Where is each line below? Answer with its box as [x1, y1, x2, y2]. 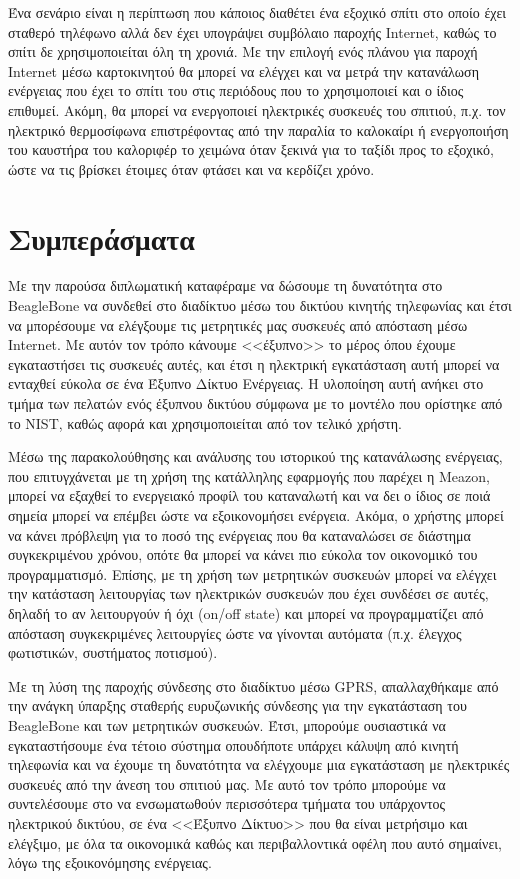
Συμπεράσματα [8, 217, 195, 258]
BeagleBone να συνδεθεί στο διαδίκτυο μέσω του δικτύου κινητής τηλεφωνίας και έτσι [8, 295, 512, 316]
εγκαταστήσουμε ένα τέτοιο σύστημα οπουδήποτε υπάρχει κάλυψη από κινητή [8, 734, 459, 755]
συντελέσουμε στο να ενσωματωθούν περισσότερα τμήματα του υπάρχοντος [8, 793, 446, 814]
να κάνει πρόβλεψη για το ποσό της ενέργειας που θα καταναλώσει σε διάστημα [8, 524, 471, 545]
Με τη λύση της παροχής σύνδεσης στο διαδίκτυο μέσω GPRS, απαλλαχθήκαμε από [8, 675, 499, 696]
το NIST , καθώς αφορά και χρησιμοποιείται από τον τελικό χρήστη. [8, 412, 402, 433]
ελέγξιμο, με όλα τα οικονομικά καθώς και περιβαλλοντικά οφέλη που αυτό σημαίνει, [8, 832, 502, 853]
